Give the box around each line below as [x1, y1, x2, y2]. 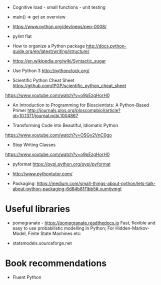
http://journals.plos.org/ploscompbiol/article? [27, 107, 121, 113]
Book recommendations [5, 257, 107, 269]
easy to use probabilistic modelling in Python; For [12, 225, 114, 231]
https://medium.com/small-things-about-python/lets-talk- [36, 180, 156, 186]
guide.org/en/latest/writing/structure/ [12, 48, 89, 54]
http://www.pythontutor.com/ [12, 171, 73, 176]
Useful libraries [5, 203, 70, 214]
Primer [12, 107, 26, 113]
